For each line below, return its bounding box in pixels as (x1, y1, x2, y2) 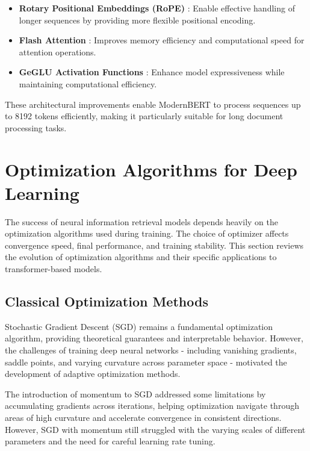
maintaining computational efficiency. (19, 77, 157, 90)
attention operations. (19, 45, 96, 58)
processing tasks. (5, 121, 67, 134)
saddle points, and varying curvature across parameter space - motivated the (5, 355, 287, 368)
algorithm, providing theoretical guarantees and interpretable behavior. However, (5, 332, 303, 344)
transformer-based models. (5, 263, 102, 275)
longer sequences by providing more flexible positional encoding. (19, 13, 256, 26)
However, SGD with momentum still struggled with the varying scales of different (5, 423, 306, 435)
